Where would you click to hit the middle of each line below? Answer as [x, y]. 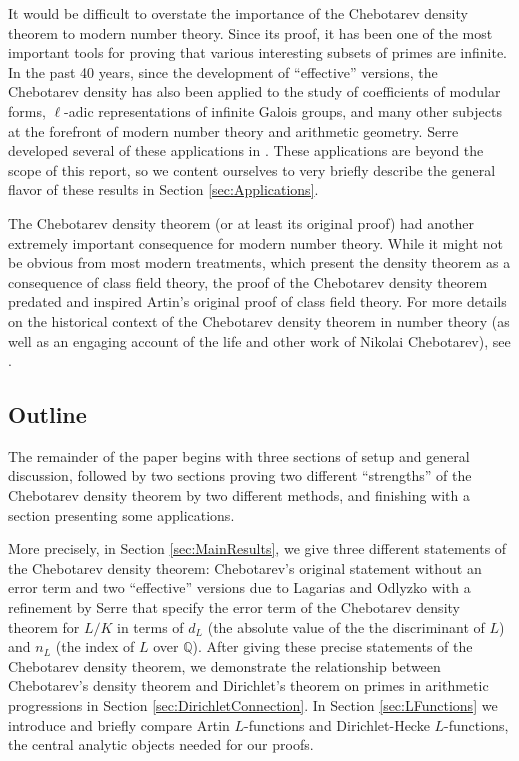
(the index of [95, 646]
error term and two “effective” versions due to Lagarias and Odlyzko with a [239, 587]
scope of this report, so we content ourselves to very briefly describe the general [252, 169]
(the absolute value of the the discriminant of [346, 626]
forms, [27, 110]
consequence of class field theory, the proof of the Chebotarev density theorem [248, 281]
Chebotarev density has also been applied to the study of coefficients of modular [254, 91]
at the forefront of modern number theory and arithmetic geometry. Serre [233, 130]
